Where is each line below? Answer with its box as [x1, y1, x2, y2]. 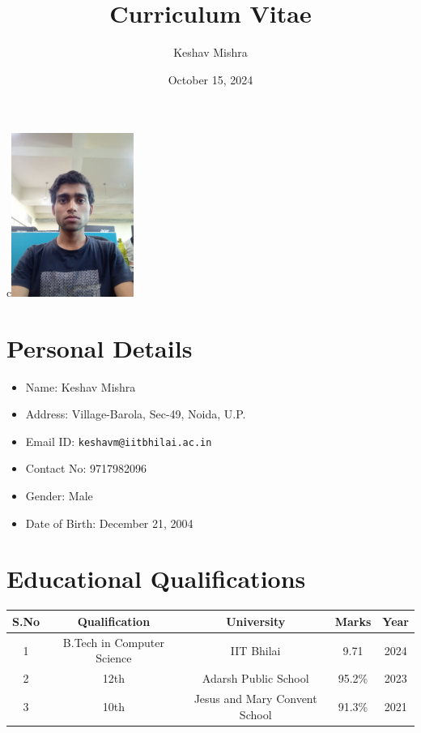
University [226, 612, 286, 629]
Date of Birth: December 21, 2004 [25, 514, 193, 531]
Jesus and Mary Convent [193, 689, 317, 706]
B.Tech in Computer [62, 633, 164, 650]
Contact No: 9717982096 [25, 460, 147, 477]
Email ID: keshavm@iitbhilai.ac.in [25, 432, 212, 449]
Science [96, 649, 132, 667]
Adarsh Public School [202, 670, 309, 687]
